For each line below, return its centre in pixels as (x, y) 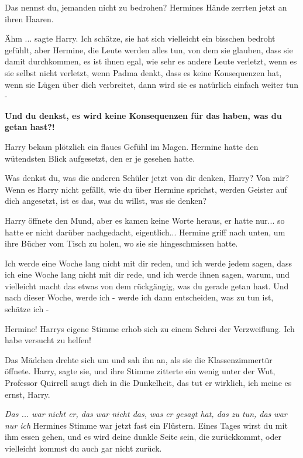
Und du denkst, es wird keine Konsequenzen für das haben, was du (143, 115)
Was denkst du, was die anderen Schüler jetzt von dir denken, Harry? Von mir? (147, 178)
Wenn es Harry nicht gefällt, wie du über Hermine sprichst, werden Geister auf (146, 189)
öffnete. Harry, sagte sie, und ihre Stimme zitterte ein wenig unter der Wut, (140, 371)
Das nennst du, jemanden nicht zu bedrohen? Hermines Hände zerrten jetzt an (146, 7)
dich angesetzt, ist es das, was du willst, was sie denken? (106, 201)
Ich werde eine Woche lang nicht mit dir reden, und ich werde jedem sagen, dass (149, 263)
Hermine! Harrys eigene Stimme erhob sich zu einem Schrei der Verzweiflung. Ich (150, 328)
